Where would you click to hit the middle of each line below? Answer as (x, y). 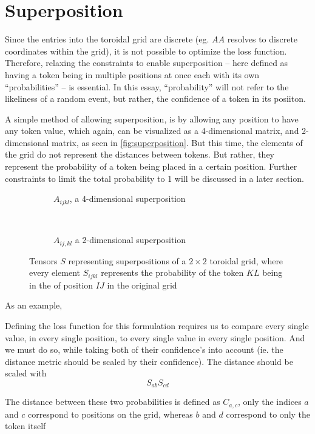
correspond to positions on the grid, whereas (110, 414)
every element (55, 272)
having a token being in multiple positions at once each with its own (132, 74)
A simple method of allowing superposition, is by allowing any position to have (152, 119)
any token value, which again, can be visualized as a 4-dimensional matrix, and (152, 131)
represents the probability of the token (172, 272)
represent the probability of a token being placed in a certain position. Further (151, 166)
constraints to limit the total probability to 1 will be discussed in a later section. (154, 178)
